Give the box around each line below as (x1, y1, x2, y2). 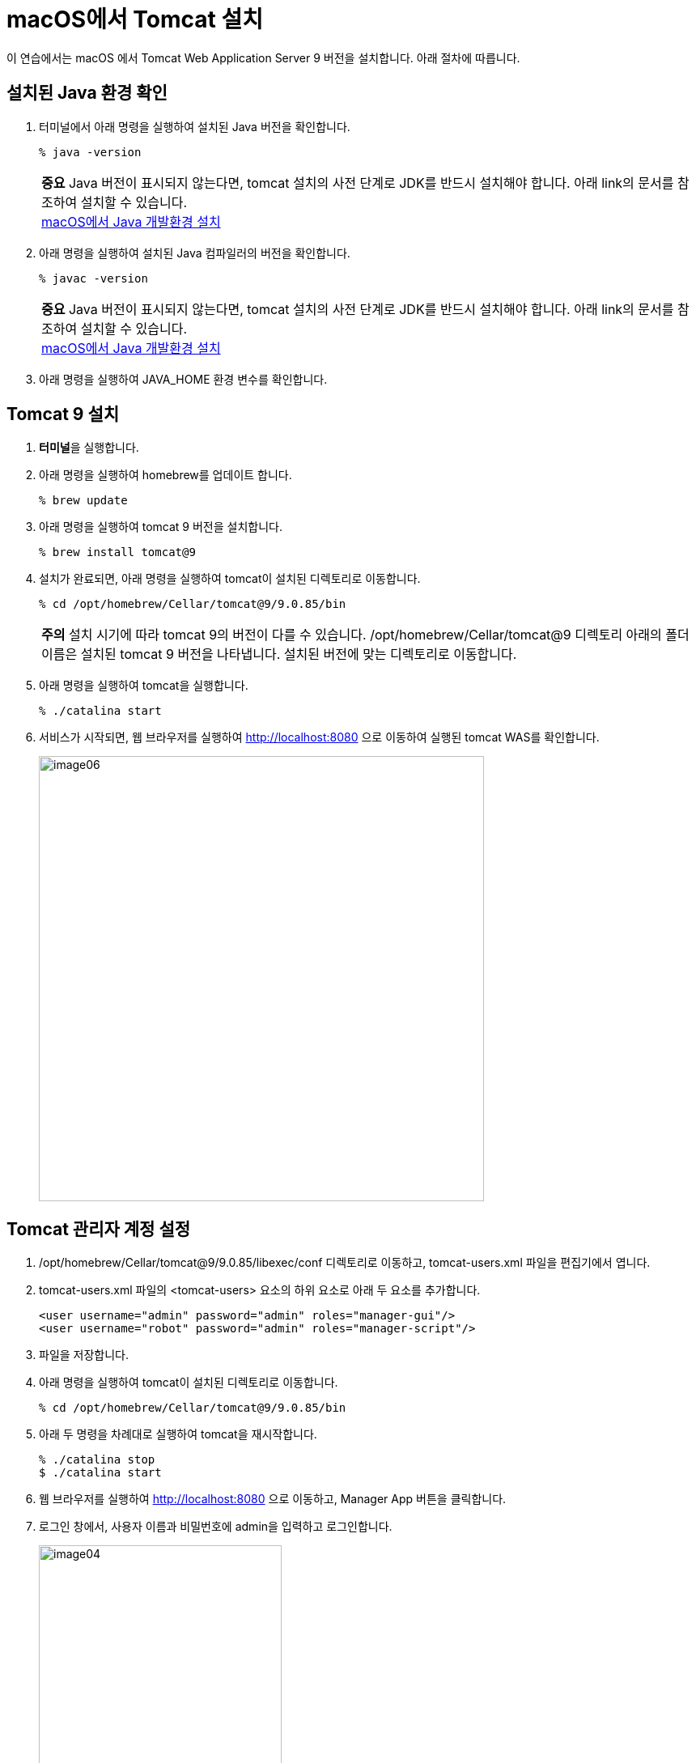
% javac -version (39, 271, 148, 285)
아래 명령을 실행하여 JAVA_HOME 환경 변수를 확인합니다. (39, 372, 328, 386)
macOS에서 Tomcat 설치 (6, 6, 263, 33)
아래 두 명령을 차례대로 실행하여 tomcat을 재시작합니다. (39, 1427, 317, 1442)
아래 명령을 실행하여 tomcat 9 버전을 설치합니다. (39, 520, 282, 534)
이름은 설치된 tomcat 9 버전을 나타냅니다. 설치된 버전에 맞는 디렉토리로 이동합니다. (41, 646, 517, 663)
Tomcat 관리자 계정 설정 (6, 1218, 191, 1239)
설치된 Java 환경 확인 (6, 83, 168, 104)
